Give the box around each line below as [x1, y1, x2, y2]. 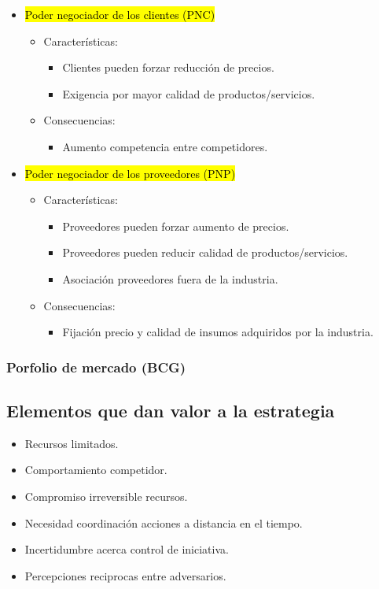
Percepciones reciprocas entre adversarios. [24, 567, 226, 583]
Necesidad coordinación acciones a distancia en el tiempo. [24, 514, 303, 531]
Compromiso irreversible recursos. [24, 487, 188, 504]
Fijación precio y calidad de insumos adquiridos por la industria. [62, 324, 373, 340]
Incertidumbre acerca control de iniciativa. [24, 541, 229, 558]
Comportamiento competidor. [24, 461, 167, 478]
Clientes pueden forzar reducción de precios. [62, 59, 274, 76]
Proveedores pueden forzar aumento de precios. [62, 217, 289, 234]
